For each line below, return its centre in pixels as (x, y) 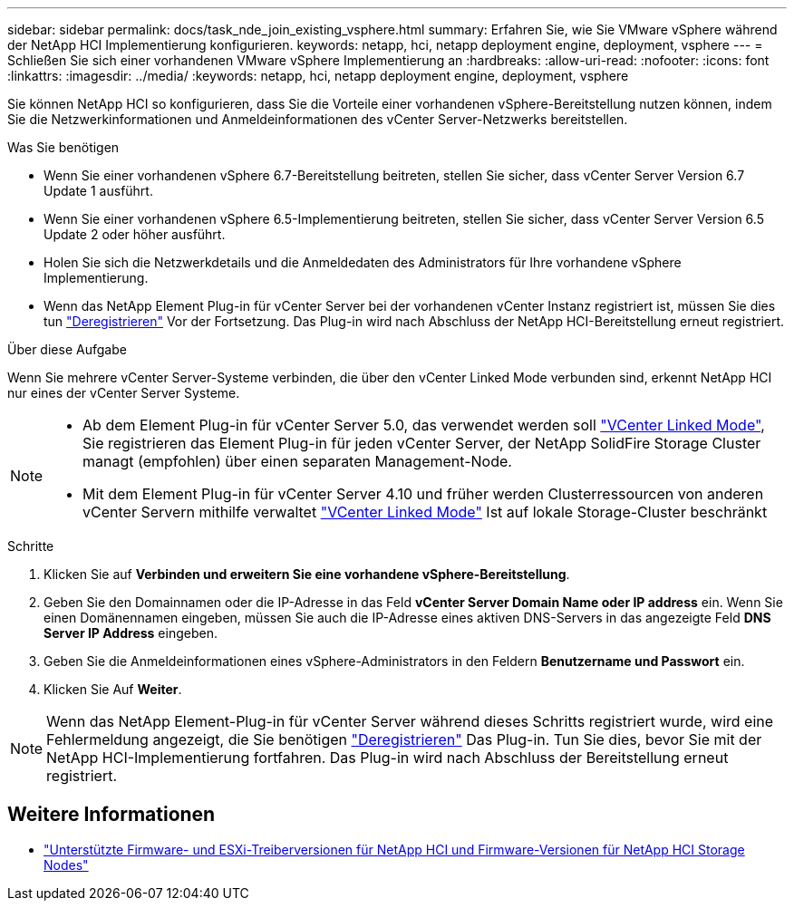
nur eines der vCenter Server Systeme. (124, 393)
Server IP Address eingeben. (131, 633)
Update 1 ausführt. (98, 191)
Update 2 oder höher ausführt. (135, 234)
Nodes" (66, 865)
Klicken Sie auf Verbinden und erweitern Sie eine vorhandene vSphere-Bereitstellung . (307, 574)
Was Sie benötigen (63, 147)
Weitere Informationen (111, 815)
